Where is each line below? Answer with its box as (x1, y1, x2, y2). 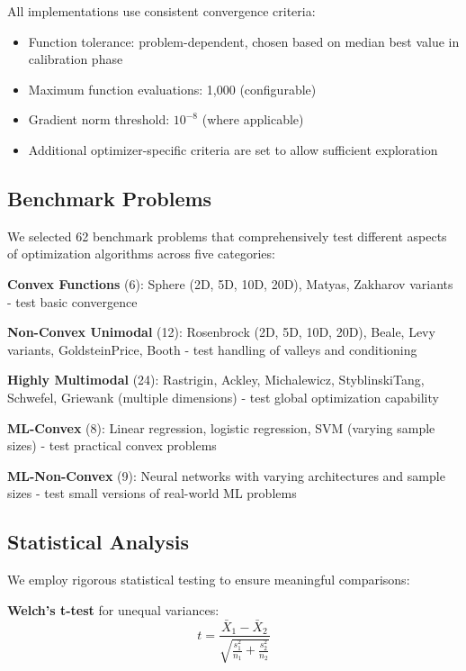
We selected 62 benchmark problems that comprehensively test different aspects (7, 226, 447, 245)
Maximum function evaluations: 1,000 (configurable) (28, 79, 317, 98)
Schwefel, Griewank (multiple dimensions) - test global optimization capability (7, 387, 439, 406)
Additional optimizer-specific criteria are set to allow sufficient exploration (28, 140, 438, 159)
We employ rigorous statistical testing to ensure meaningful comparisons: (7, 570, 410, 589)
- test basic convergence (7, 292, 138, 311)
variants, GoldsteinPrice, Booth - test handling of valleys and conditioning (7, 340, 417, 358)
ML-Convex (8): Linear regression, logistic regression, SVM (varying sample (7, 418, 435, 437)
